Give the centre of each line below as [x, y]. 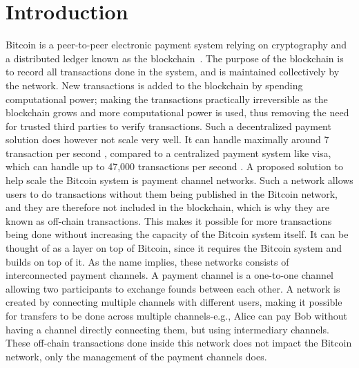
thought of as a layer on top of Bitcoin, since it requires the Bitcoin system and [174, 248]
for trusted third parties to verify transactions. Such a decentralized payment [168, 126]
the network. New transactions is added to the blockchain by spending [154, 85]
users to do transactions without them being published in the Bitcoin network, [172, 193]
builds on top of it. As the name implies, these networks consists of [147, 261]
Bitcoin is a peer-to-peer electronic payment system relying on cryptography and [176, 45]
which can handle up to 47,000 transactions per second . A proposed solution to [174, 166]
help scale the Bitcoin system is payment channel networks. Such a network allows [179, 180]
